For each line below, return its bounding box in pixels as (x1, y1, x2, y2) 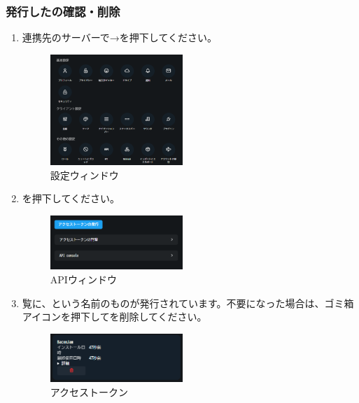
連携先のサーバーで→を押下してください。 (22, 30, 217, 45)
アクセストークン (50, 384, 129, 399)
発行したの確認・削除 (6, 2, 120, 20)
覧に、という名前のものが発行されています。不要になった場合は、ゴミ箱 (22, 295, 354, 310)
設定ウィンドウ (50, 167, 119, 182)
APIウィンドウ (50, 272, 117, 286)
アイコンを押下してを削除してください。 (22, 309, 207, 324)
